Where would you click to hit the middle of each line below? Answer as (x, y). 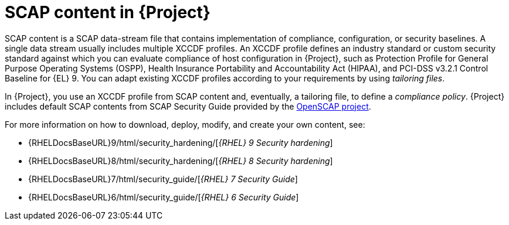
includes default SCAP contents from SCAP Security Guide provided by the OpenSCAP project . (188, 106)
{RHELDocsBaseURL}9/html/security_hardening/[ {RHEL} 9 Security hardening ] (181, 142)
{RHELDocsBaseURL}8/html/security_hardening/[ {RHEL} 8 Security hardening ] (181, 161)
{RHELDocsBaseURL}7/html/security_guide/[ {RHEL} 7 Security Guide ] (163, 179)
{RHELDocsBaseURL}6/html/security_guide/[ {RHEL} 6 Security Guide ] (164, 197)
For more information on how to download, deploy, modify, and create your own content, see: (185, 124)
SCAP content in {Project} (108, 12)
